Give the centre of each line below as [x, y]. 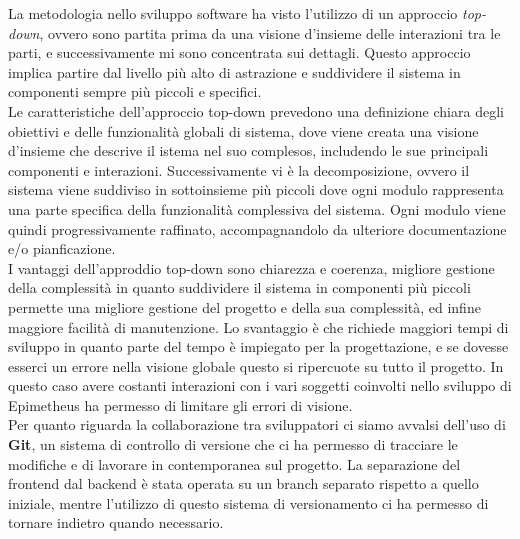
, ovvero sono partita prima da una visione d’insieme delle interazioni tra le [270, 32]
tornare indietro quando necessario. [116, 522]
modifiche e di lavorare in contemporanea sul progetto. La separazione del [234, 463]
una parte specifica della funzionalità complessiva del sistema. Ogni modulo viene [257, 208]
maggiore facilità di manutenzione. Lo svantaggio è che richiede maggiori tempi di [258, 326]
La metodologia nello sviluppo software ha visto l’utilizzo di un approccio [233, 13]
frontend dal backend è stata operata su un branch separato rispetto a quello [243, 483]
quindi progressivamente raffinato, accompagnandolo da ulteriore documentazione [257, 228]
